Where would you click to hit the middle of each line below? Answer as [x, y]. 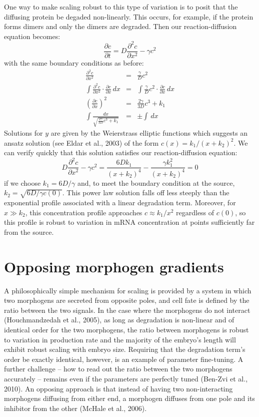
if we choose [22, 182]
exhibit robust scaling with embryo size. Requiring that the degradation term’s [125, 349]
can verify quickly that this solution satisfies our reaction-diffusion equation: [121, 152]
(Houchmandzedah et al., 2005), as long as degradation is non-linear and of [119, 320]
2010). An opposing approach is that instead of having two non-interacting [118, 388]
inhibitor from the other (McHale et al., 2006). [75, 408]
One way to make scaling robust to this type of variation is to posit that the [121, 7]
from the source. [29, 232]
